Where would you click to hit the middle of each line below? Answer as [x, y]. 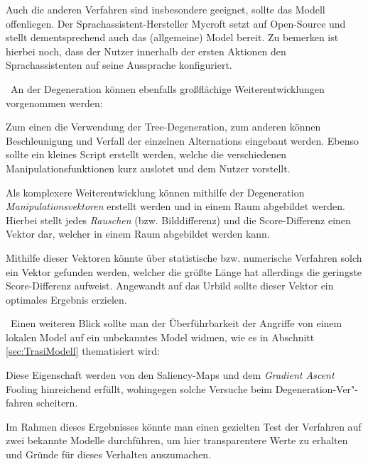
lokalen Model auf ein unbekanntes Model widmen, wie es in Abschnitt [160, 337]
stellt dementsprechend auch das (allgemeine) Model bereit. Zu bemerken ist [172, 37]
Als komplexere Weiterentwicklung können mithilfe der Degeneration [155, 192]
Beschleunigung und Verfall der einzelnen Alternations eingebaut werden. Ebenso [183, 140]
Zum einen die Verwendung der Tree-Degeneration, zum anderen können [163, 127]
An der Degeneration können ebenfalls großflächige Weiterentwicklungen [167, 88]
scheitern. [57, 403]
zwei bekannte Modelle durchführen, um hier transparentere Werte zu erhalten [177, 440]
